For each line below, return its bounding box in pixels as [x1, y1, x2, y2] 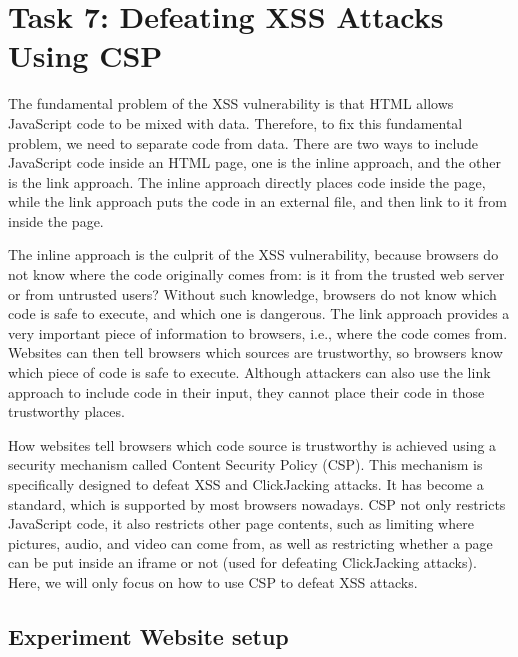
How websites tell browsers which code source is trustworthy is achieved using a [8, 434, 497, 455]
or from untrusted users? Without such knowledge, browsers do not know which [8, 283, 497, 304]
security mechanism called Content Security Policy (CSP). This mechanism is [8, 454, 483, 475]
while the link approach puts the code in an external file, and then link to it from [8, 191, 507, 212]
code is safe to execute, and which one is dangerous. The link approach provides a [8, 303, 510, 324]
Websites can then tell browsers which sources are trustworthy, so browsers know [8, 342, 503, 363]
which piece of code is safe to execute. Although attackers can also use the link [8, 362, 491, 383]
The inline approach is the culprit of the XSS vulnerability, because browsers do [8, 244, 499, 265]
